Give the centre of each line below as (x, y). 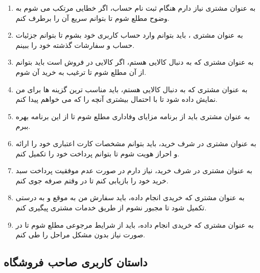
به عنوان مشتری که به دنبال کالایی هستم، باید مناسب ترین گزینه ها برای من (132, 89)
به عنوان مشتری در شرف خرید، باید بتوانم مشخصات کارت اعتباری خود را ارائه (136, 143)
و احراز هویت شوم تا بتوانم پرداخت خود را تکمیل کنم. (98, 153)
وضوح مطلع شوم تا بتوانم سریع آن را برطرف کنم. (92, 18)
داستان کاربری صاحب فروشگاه (76, 262)
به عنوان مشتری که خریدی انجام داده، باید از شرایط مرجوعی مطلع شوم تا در (135, 224)
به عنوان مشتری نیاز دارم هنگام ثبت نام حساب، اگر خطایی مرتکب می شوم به (136, 8)
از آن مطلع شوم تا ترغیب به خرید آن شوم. (81, 72)
